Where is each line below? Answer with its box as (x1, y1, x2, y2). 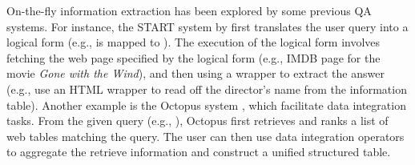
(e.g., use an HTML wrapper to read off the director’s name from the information (6, 80, 407, 97)
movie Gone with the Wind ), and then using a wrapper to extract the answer (6, 65, 385, 82)
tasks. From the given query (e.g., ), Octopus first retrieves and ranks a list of (6, 112, 389, 129)
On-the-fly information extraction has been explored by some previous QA (6, 2, 372, 18)
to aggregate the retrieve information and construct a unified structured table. (6, 143, 391, 160)
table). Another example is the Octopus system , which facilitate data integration (6, 96, 406, 113)
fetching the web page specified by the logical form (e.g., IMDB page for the (6, 49, 381, 66)
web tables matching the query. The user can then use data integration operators (6, 127, 405, 144)
